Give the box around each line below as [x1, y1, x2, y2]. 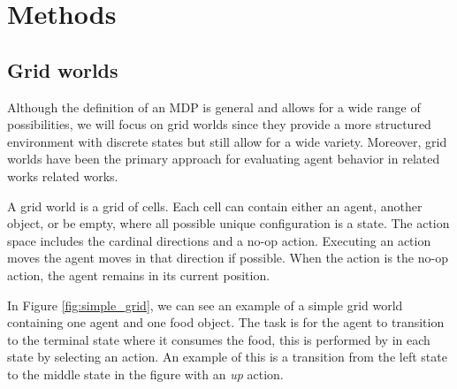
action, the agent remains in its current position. [7, 265, 270, 284]
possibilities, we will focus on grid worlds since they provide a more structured [7, 115, 431, 133]
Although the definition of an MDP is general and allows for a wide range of [7, 97, 421, 116]
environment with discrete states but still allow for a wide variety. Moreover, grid [7, 132, 447, 150]
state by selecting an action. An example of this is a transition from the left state [7, 347, 447, 366]
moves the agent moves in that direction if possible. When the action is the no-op [7, 248, 448, 267]
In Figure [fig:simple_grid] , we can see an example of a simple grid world [7, 295, 403, 314]
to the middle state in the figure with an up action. [7, 364, 284, 383]
